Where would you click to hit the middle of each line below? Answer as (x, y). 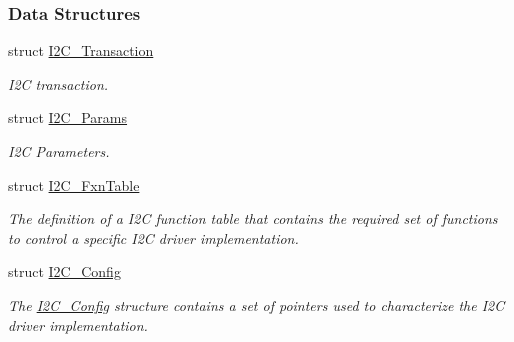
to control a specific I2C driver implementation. (153, 237)
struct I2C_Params (68, 117)
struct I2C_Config (64, 271)
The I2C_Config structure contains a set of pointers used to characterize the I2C (256, 304)
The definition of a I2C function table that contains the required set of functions (253, 218)
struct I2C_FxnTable (74, 184)
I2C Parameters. (59, 151)
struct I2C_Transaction (81, 50)
